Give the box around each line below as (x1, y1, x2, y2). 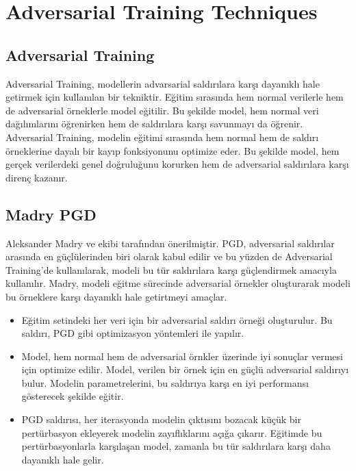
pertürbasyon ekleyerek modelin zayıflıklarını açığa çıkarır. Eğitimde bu (21, 425, 322, 440)
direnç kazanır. (5, 170, 68, 184)
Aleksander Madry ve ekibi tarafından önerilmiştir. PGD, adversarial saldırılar (5, 235, 335, 250)
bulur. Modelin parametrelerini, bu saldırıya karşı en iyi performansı (21, 375, 309, 390)
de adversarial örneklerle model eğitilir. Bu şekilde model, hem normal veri (5, 103, 319, 117)
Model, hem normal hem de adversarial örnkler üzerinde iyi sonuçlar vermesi (21, 348, 343, 363)
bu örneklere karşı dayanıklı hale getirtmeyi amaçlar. (5, 289, 227, 303)
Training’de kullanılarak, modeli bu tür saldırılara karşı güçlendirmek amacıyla (5, 262, 337, 277)
